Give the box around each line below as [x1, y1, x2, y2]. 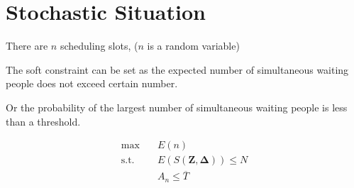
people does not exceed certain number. [6, 76, 178, 91]
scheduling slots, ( [60, 38, 138, 53]
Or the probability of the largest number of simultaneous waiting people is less [6, 99, 348, 114]
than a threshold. [6, 114, 81, 128]
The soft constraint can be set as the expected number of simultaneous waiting [6, 62, 349, 77]
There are [6, 38, 48, 53]
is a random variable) [147, 38, 240, 53]
